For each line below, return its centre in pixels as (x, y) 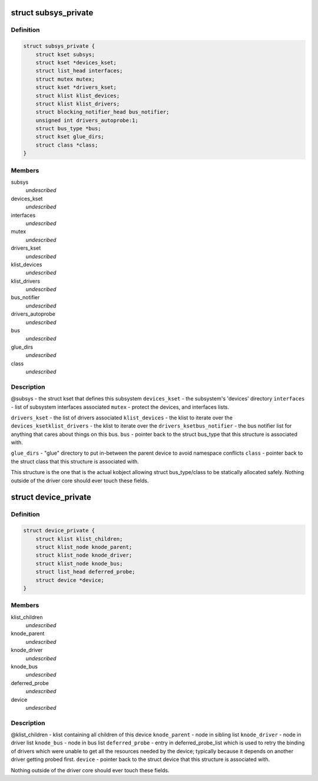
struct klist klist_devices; (78, 95)
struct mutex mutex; (65, 79)
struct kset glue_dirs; (70, 137)
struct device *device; (70, 580)
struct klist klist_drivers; (78, 104)
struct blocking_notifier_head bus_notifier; (102, 112)
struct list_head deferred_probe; (85, 572)
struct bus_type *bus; (68, 129)
